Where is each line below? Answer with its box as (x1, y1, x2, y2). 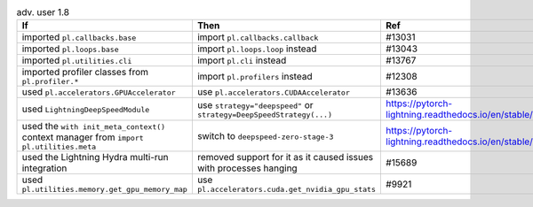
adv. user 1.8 (16, 6, 70, 19)
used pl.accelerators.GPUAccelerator (21, 86, 177, 98)
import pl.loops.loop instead (196, 42, 317, 55)
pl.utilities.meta (21, 142, 97, 152)
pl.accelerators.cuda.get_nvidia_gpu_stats (196, 185, 377, 195)
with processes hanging (196, 162, 298, 174)
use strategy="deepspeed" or (196, 98, 314, 111)
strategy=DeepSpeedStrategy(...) (196, 110, 333, 119)
